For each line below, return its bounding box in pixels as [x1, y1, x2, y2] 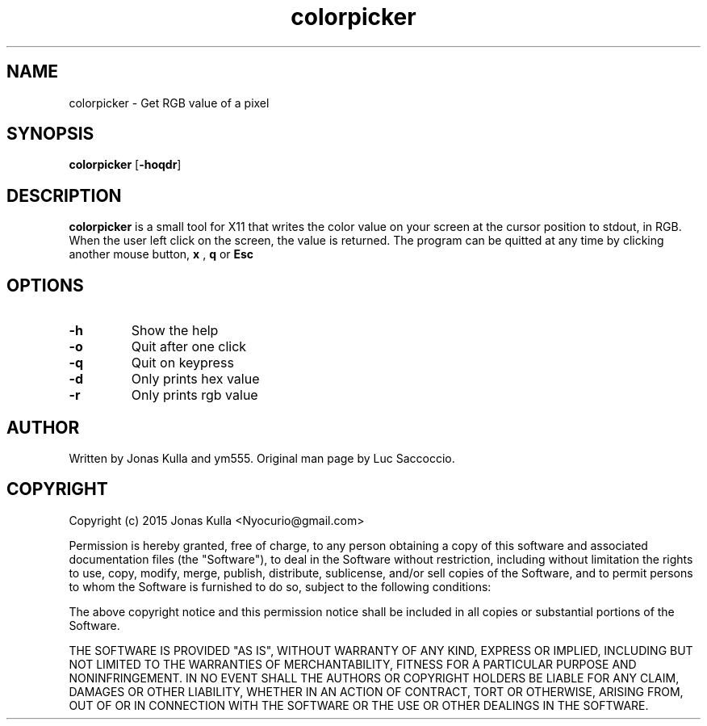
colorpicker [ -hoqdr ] [69, 157, 182, 172]
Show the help [131, 322, 219, 339]
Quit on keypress [131, 355, 234, 371]
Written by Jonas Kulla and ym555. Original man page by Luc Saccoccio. [69, 451, 455, 465]
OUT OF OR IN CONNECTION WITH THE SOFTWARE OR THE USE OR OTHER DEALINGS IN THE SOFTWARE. [69, 698, 649, 712]
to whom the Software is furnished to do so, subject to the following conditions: [69, 579, 492, 594]
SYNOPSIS [6, 124, 94, 145]
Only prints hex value [131, 371, 260, 388]
